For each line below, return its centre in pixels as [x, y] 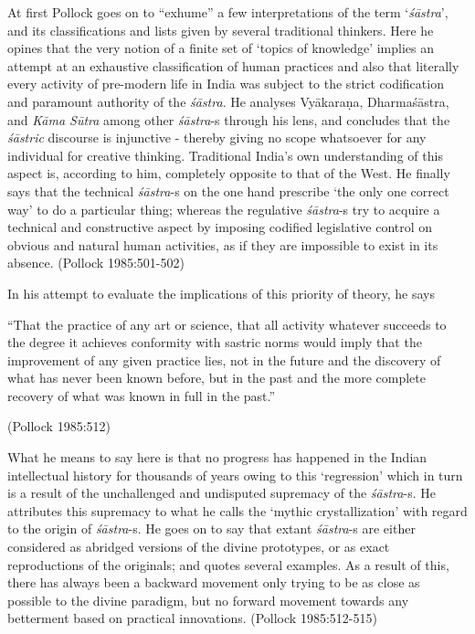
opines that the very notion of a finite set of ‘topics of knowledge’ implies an [221, 48]
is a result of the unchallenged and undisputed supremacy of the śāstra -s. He [222, 493]
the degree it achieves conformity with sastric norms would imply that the [215, 342]
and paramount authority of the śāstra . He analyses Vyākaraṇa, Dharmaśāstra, [228, 101]
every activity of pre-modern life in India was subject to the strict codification [226, 84]
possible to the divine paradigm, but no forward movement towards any [208, 600]
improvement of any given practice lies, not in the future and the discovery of [224, 359]
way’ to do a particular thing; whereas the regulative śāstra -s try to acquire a [224, 209]
